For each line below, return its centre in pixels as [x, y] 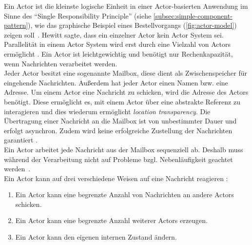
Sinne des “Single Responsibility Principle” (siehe [78, 15]
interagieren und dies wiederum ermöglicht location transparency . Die [107, 111]
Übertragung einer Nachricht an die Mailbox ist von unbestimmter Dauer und [120, 121]
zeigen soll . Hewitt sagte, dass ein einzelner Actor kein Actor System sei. [114, 34]
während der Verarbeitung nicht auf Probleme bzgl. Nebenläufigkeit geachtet [118, 159]
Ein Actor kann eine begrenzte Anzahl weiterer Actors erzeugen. [111, 220]
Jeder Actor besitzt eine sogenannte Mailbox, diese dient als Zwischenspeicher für [126, 73]
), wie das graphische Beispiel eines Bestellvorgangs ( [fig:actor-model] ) [132, 25]
